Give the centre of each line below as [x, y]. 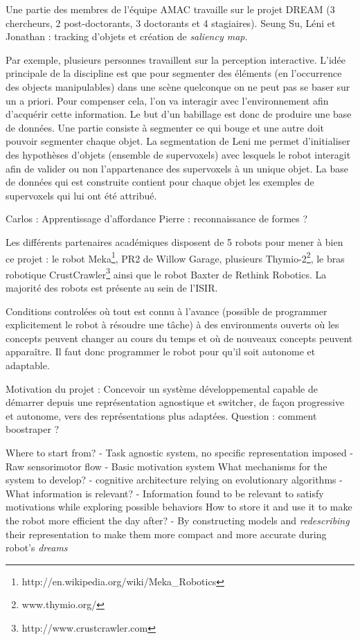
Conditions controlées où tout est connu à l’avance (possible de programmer [166, 311]
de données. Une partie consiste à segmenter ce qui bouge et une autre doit [165, 127]
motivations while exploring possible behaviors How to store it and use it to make [179, 507]
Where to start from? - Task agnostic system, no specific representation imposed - [180, 452]
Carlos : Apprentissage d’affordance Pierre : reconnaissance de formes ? [157, 219]
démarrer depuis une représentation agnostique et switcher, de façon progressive [175, 402]
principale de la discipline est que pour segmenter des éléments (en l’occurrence [174, 73]
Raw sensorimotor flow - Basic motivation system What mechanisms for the [166, 466]
